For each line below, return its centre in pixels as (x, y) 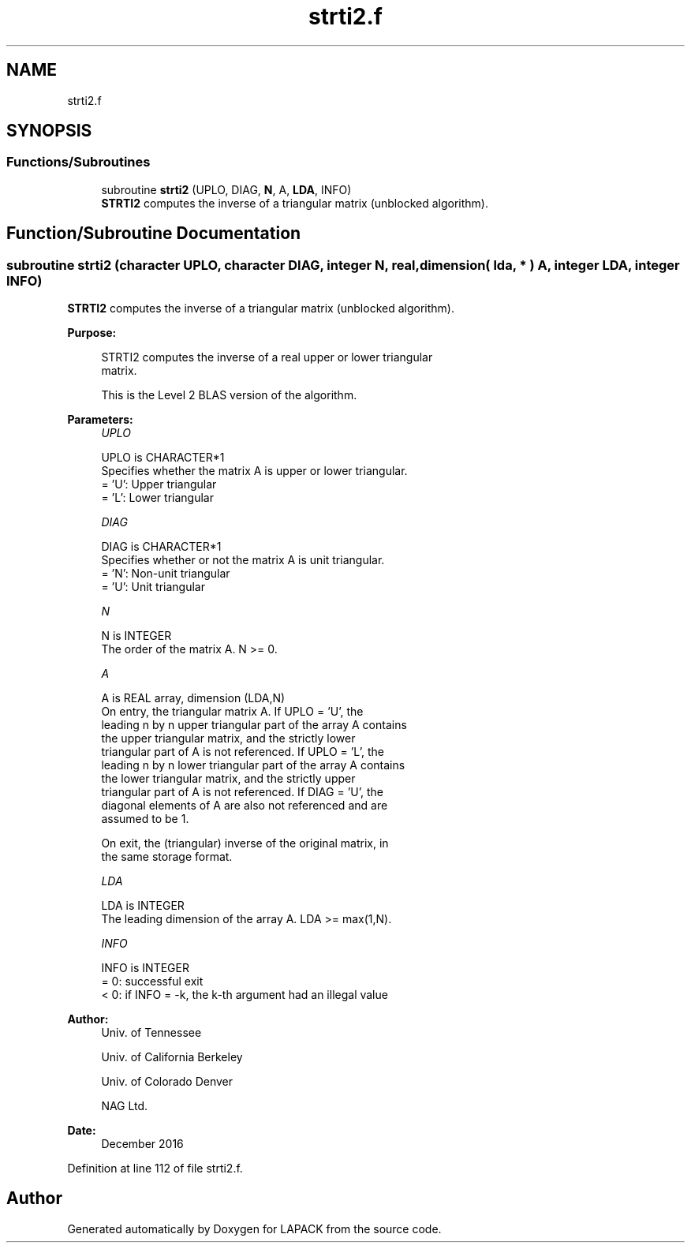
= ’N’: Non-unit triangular (166, 574)
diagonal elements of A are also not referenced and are (245, 806)
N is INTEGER (136, 636)
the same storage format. (167, 857)
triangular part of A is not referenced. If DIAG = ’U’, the (242, 792)
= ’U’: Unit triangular (153, 587)
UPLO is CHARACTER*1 (163, 458)
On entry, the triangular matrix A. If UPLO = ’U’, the (232, 712)
